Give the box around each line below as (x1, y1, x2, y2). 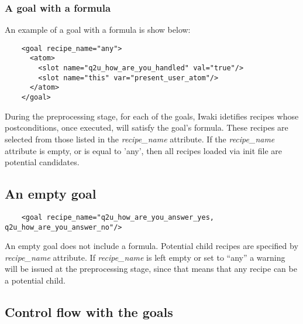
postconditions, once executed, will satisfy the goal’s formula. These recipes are (5, 121, 288, 134)
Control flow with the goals (5, 303, 173, 320)
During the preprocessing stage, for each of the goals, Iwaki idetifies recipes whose (5, 110, 299, 122)
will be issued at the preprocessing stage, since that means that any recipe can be (5, 262, 297, 275)
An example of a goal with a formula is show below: (5, 23, 191, 36)
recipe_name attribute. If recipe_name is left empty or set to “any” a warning (5, 251, 285, 263)
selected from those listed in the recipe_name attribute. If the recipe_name (5, 132, 275, 145)
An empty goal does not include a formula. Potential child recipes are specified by (5, 240, 298, 252)
